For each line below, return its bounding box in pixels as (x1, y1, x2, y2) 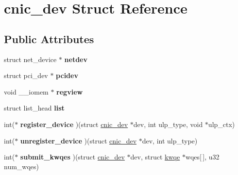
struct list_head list (4, 103, 65, 113)
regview (56, 86, 83, 96)
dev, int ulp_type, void (133, 119, 203, 129)
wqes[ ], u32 (185, 152, 220, 162)
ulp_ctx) (208, 119, 235, 129)
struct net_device (4, 54, 57, 64)
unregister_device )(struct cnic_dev (20, 135, 137, 145)
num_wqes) (4, 161, 39, 171)
